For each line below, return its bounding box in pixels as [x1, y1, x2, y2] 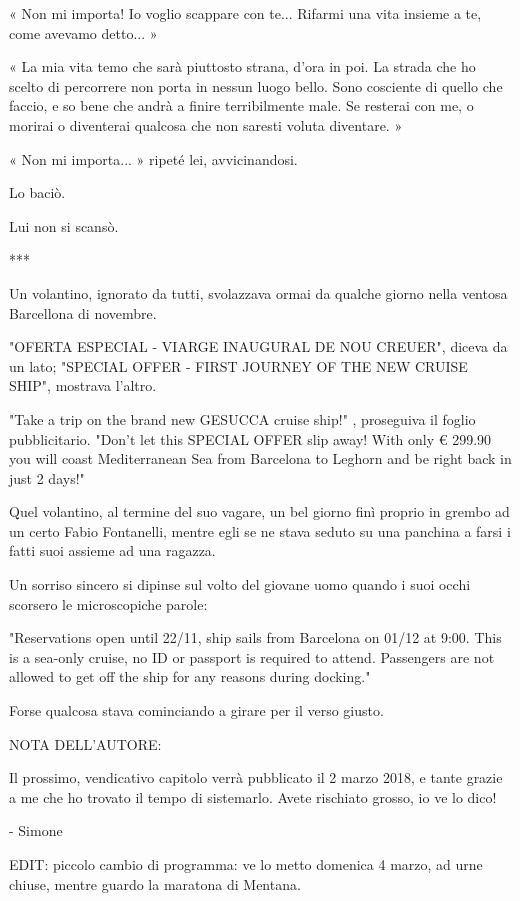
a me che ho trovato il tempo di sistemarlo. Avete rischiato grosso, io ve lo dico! [9, 786, 497, 807]
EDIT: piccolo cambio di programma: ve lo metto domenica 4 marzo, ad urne [9, 854, 483, 874]
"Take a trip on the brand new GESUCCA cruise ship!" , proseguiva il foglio [9, 408, 476, 429]
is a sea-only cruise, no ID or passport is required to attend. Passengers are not [9, 646, 495, 667]
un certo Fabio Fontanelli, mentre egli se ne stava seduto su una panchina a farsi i [9, 520, 511, 541]
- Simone [9, 820, 63, 841]
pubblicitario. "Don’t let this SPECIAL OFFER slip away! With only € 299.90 [9, 428, 492, 449]
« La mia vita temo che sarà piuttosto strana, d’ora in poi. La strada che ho [9, 56, 476, 77]
